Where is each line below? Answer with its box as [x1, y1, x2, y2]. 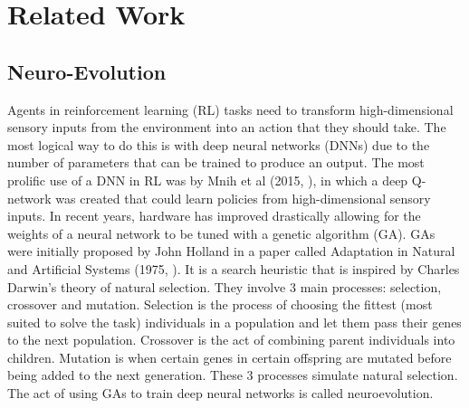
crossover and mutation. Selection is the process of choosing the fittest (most [7, 295, 433, 314]
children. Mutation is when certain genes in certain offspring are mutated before [7, 347, 452, 366]
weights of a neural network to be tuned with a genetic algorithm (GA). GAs [7, 223, 435, 242]
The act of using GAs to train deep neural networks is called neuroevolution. [7, 384, 434, 403]
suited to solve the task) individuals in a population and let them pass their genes [7, 312, 462, 331]
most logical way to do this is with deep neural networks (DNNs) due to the [7, 135, 430, 154]
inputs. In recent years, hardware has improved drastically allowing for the [7, 206, 421, 225]
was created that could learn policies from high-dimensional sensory [55, 188, 431, 207]
